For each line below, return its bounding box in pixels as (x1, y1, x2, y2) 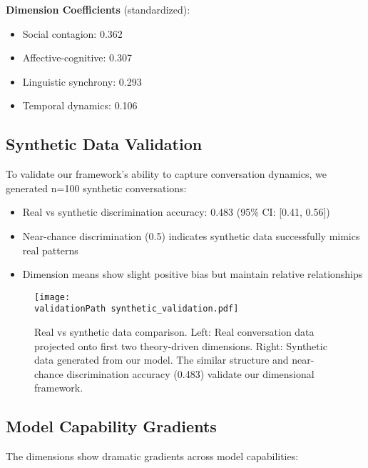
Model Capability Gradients (6, 415, 217, 437)
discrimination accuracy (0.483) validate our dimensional (66, 366, 315, 381)
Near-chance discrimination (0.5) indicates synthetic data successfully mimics (22, 228, 360, 243)
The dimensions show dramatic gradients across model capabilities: (6, 449, 299, 464)
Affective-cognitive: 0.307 (22, 50, 132, 65)
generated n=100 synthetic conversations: (6, 180, 187, 195)
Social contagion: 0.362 (22, 26, 123, 41)
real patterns (22, 242, 78, 257)
